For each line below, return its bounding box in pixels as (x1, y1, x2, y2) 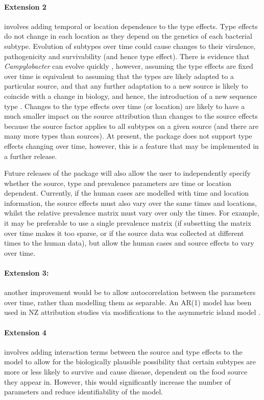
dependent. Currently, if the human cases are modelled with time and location (4, 188, 249, 198)
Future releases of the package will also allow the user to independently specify (4, 168, 251, 178)
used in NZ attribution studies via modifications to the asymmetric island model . (4, 307, 260, 317)
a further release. (4, 150, 57, 161)
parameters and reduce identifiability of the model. (4, 386, 163, 397)
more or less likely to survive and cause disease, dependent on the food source (4, 366, 248, 377)
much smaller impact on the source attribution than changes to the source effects (4, 111, 258, 121)
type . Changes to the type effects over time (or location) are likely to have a (4, 100, 245, 111)
